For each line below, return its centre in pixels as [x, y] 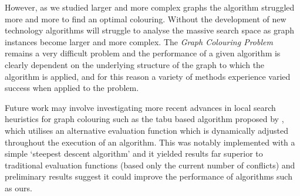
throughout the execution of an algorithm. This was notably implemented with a [150, 142]
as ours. [18, 187]
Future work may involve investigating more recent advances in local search [140, 107]
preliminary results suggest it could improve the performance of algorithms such [149, 176]
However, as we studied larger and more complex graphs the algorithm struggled [150, 7]
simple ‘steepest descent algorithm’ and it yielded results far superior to [134, 153]
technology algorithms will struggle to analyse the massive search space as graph [150, 30]
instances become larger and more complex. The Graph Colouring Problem [139, 41]
